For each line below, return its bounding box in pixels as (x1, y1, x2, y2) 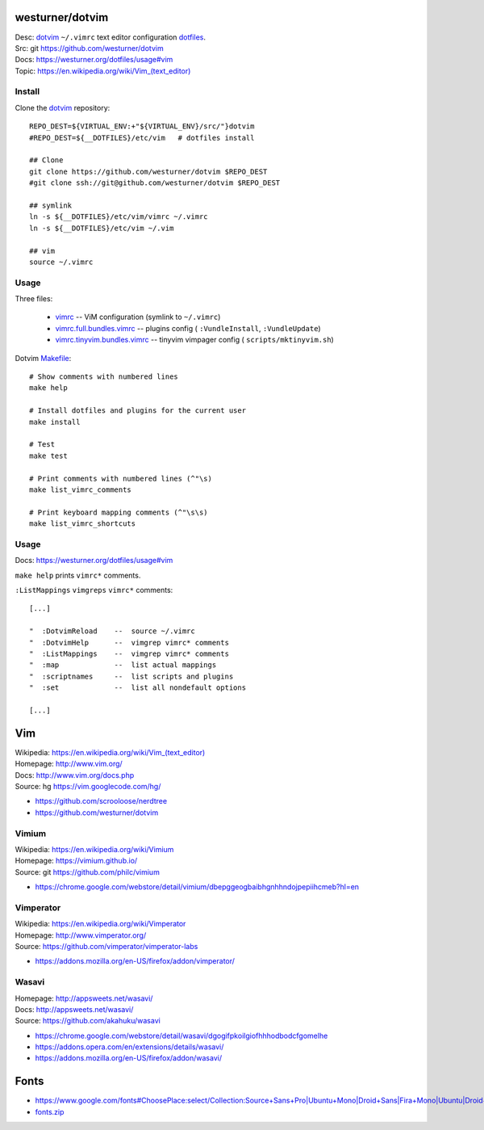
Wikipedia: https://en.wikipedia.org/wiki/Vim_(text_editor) (15, 747, 206, 757)
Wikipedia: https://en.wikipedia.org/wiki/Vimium (15, 844, 174, 854)
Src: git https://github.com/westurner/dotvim (15, 43, 165, 53)
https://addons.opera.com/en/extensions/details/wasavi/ (35, 1042, 224, 1052)
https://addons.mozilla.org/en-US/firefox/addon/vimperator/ (35, 956, 236, 966)
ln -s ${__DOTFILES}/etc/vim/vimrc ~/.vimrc (29, 212, 209, 221)
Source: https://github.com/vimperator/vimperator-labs (15, 942, 198, 951)
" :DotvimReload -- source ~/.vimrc (29, 627, 195, 636)
